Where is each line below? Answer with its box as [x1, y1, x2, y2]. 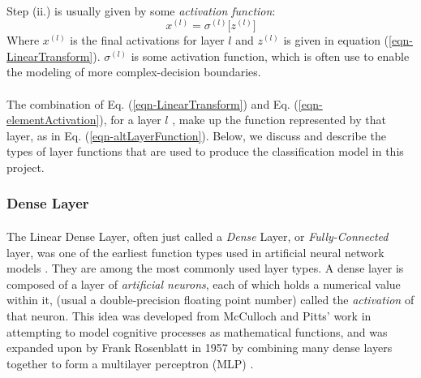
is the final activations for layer [70, 32, 225, 49]
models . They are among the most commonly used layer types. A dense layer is [6, 260, 404, 277]
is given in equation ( [283, 32, 389, 49]
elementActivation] [6, 111, 100, 128]
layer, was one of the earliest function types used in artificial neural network [6, 243, 384, 260]
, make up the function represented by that [172, 111, 386, 128]
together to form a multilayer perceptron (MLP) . [6, 354, 254, 372]
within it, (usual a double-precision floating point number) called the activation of [6, 291, 415, 308]
